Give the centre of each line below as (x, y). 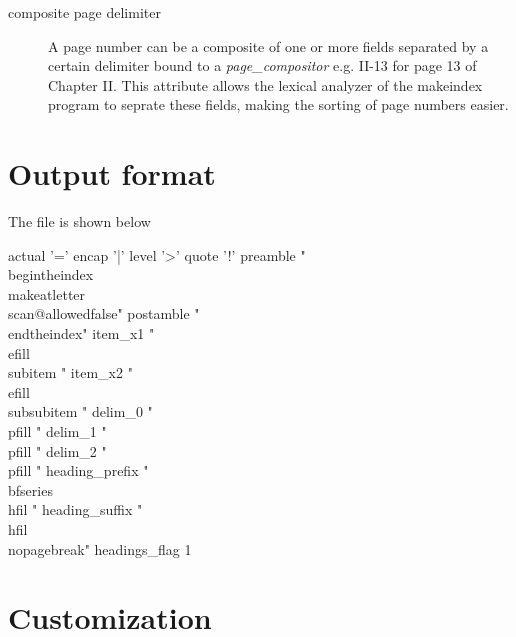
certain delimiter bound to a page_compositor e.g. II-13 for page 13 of (262, 65)
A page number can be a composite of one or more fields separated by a (268, 45)
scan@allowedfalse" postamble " (104, 313)
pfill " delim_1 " (57, 431)
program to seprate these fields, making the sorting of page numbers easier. (278, 104)
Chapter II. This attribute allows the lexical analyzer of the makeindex (265, 84)
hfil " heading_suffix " (75, 509)
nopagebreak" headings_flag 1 (100, 548)
